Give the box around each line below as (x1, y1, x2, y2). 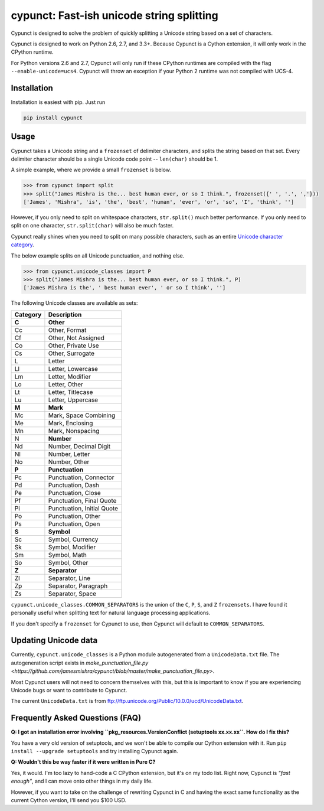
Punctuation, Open (48, 520, 100, 528)
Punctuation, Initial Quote (48, 504, 118, 512)
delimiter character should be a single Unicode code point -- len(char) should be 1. (11, 155, 218, 162)
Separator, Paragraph (48, 582, 108, 590)
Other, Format (48, 325, 87, 334)
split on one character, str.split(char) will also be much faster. (11, 222, 174, 229)
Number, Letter (48, 450, 90, 458)
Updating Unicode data (11, 636, 98, 646)
